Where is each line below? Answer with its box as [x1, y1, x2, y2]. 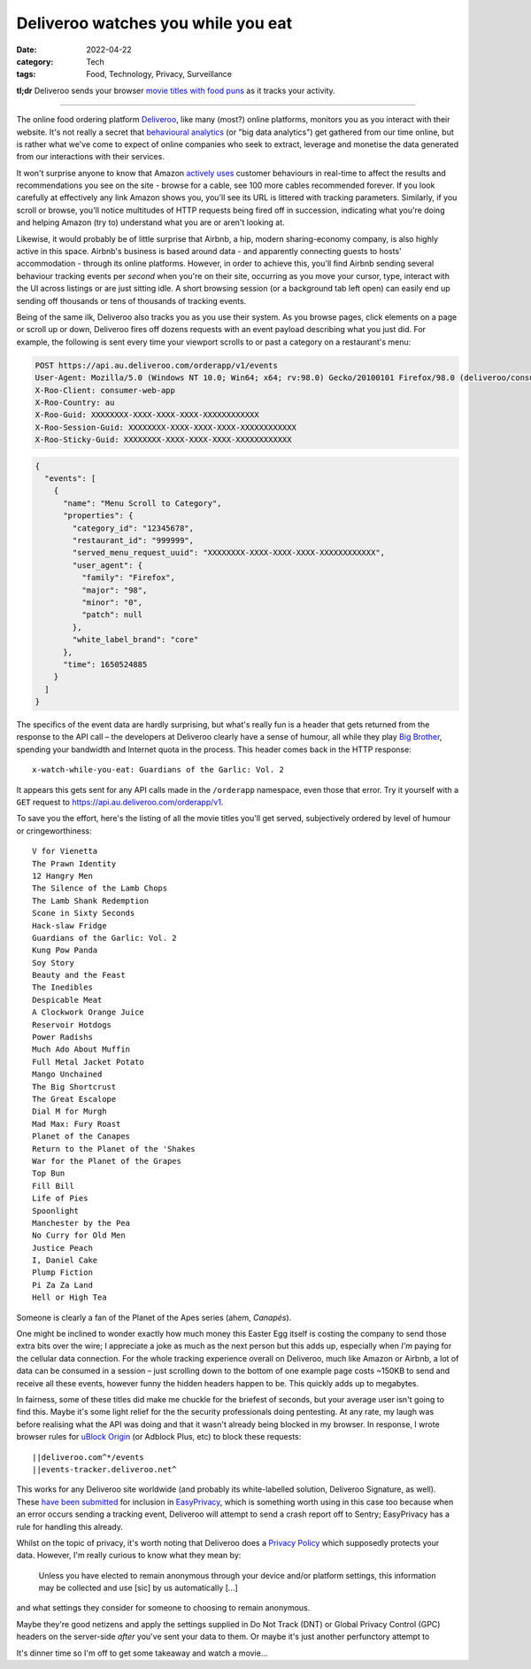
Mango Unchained [32, 1069, 103, 1080]
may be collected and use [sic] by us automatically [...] [38, 1582, 238, 1594]
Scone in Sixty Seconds [32, 908, 135, 919]
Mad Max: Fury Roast [32, 1119, 121, 1129]
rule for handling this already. [16, 1521, 123, 1532]
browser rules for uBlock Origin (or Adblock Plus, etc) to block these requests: [16, 1432, 302, 1442]
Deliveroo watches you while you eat [16, 13, 292, 33]
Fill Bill [32, 1181, 74, 1191]
